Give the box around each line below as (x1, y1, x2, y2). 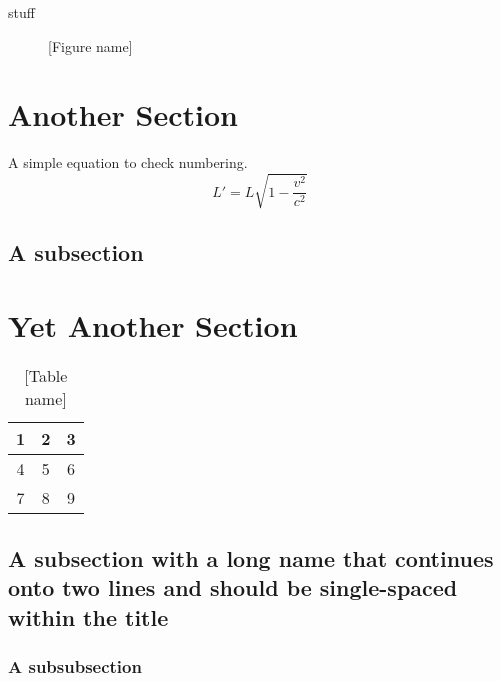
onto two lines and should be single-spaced (8, 572, 458, 603)
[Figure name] (48, 35, 133, 56)
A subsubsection (8, 653, 142, 678)
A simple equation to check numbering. (8, 152, 248, 173)
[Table (24, 364, 68, 388)
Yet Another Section (8, 305, 298, 346)
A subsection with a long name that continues (8, 542, 494, 573)
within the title (8, 601, 169, 632)
